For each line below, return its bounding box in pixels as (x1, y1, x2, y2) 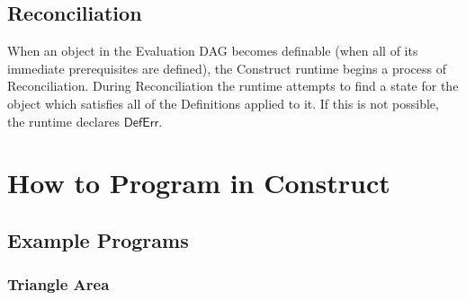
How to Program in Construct (7, 164, 390, 201)
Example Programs (7, 225, 189, 253)
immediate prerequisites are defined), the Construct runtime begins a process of (7, 58, 446, 77)
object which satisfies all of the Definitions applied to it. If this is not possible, (7, 93, 439, 112)
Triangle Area (7, 273, 110, 296)
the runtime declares (7, 111, 120, 130)
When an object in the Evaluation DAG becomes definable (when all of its (7, 41, 418, 60)
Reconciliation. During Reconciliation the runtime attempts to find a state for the (7, 76, 459, 95)
